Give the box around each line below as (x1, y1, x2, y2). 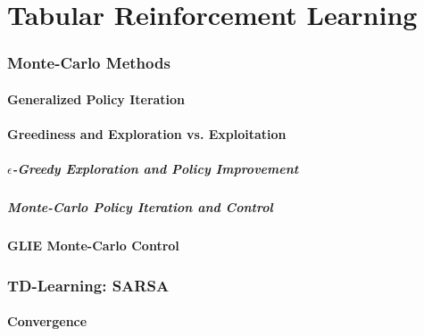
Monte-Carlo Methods (7, 52, 170, 74)
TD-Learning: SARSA (7, 274, 170, 296)
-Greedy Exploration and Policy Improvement (12, 160, 299, 178)
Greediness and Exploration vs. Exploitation (7, 125, 287, 143)
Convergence (7, 312, 87, 331)
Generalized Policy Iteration (7, 89, 186, 108)
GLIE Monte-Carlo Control (7, 236, 179, 255)
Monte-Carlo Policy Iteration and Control (7, 198, 273, 217)
